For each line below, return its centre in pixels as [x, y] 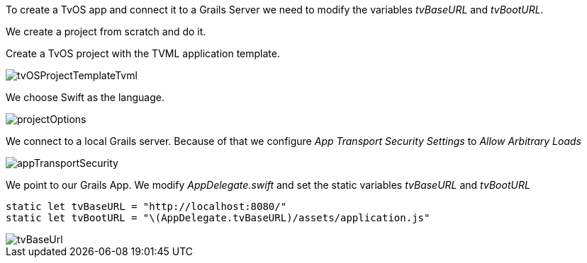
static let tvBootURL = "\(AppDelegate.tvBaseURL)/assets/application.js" [218, 218]
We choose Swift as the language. [85, 97]
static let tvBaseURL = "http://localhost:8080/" [146, 206]
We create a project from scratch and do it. [106, 31]
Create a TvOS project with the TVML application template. [143, 53]
